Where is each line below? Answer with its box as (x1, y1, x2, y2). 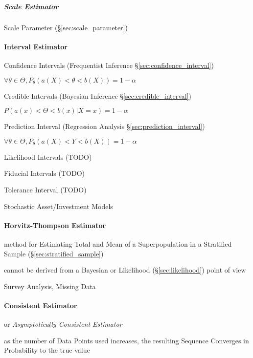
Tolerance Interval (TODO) (4, 184, 87, 194)
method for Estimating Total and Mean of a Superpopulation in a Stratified (4, 238, 232, 249)
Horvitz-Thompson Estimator (4, 220, 106, 230)
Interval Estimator (4, 41, 68, 51)
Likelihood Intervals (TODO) (4, 151, 92, 162)
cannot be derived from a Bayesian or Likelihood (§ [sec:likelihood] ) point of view (4, 265, 246, 275)
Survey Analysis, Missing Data (4, 281, 96, 291)
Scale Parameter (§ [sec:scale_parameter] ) (4, 22, 128, 32)
